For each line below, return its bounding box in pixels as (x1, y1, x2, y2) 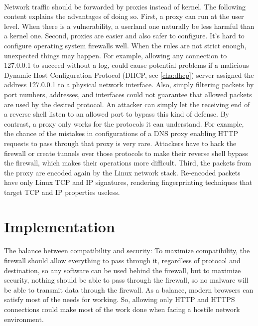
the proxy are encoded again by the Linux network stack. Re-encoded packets (4, 167, 241, 177)
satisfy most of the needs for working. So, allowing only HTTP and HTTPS (4, 294, 235, 305)
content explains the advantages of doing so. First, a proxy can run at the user (4, 11, 244, 21)
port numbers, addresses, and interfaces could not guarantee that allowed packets (4, 89, 252, 99)
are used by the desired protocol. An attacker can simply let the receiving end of (4, 99, 250, 109)
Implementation (4, 216, 115, 236)
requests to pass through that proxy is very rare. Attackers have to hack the (4, 138, 237, 148)
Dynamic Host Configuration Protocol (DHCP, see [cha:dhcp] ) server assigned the (4, 69, 254, 80)
